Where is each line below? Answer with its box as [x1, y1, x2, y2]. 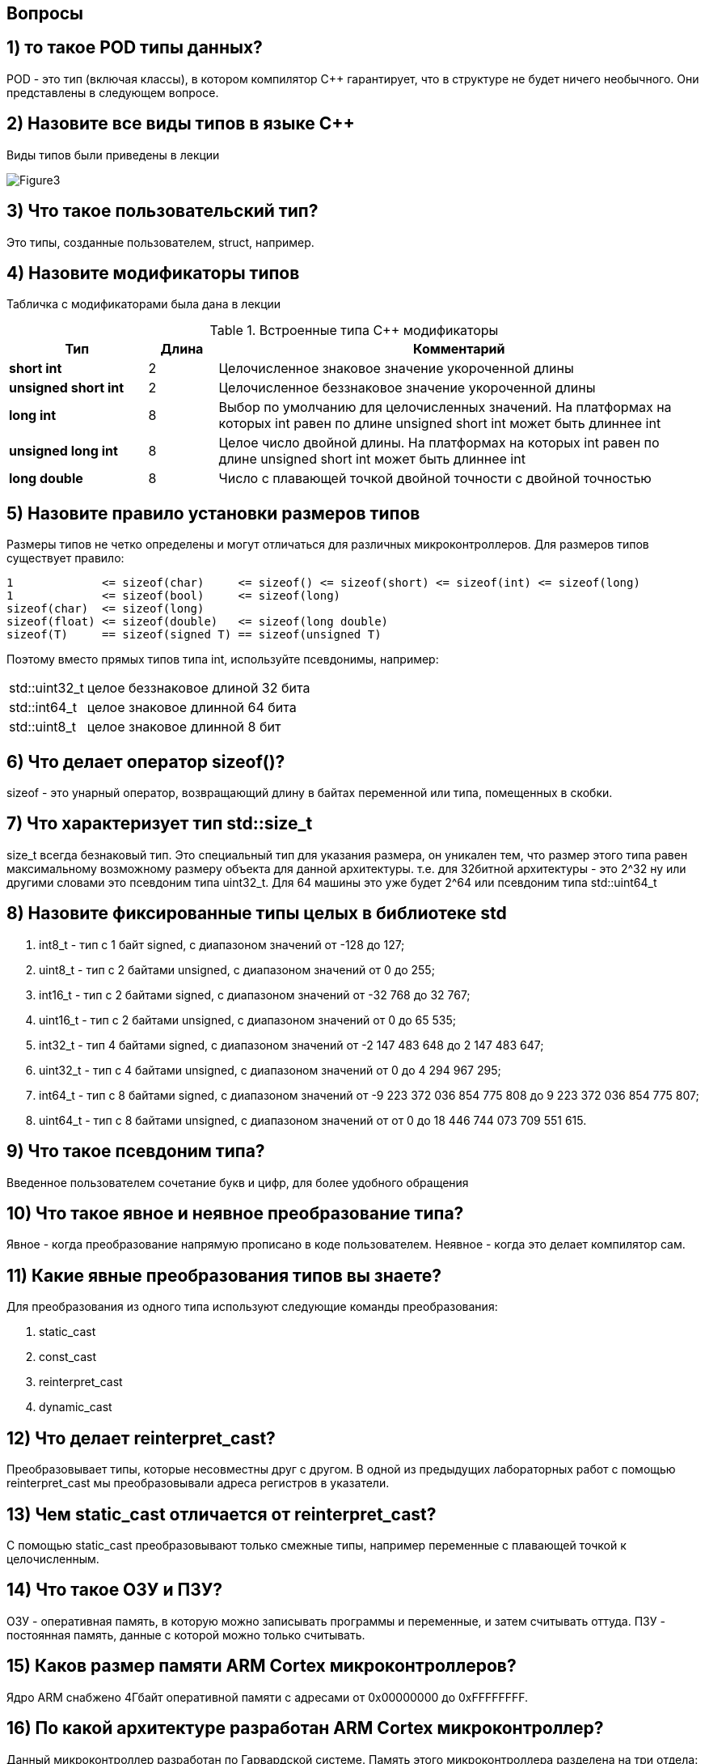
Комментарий [413, 341, 505, 358]
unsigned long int [9, 443, 118, 460]
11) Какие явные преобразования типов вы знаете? [6, 1265, 441, 1286]
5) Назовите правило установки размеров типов [6, 502, 420, 524]
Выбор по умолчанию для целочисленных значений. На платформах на [218, 399, 672, 416]
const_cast [39, 1350, 96, 1364]
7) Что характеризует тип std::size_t [6, 813, 313, 834]
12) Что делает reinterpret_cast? [6, 1427, 276, 1448]
